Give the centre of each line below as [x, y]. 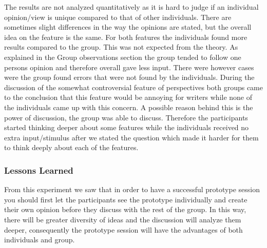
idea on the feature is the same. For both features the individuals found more [126, 37]
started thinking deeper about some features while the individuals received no [127, 127]
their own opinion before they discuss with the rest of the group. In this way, [125, 209]
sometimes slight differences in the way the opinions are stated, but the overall [128, 27]
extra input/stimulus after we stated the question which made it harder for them [131, 137]
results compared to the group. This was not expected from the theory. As [121, 47]
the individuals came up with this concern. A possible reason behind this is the [129, 107]
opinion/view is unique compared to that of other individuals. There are [118, 17]
